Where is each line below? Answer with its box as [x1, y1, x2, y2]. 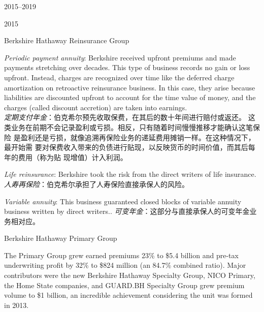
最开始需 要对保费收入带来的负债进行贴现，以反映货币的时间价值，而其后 [4, 142, 248, 152]
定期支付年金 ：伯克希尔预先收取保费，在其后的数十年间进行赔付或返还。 [4, 112, 246, 122]
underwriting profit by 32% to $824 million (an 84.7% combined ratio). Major [4, 260, 246, 270]
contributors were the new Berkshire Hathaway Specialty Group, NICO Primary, [4, 270, 255, 280]
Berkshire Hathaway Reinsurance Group [4, 35, 129, 46]
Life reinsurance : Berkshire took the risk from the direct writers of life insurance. [4, 169, 256, 179]
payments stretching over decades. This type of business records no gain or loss [4, 62, 250, 73]
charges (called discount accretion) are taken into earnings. [4, 102, 187, 112]
